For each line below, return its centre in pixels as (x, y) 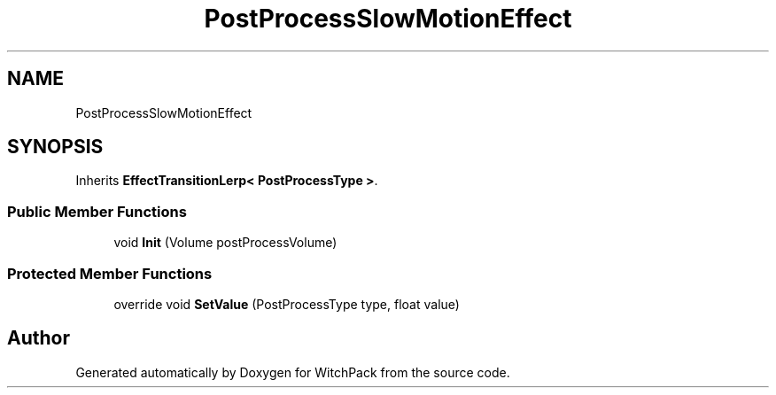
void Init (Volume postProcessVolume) (225, 243)
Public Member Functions (97, 211)
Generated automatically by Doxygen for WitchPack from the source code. (293, 372)
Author (39, 338)
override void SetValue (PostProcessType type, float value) (287, 304)
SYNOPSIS (55, 147)
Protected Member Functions (110, 273)
